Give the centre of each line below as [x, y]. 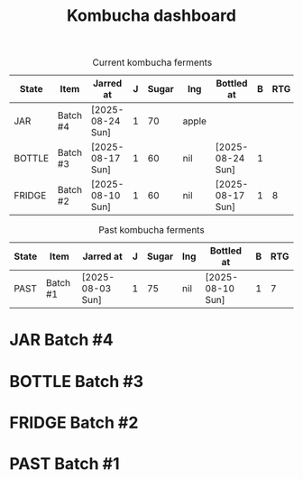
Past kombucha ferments [151, 230]
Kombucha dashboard [151, 16]
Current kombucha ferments [152, 62]
